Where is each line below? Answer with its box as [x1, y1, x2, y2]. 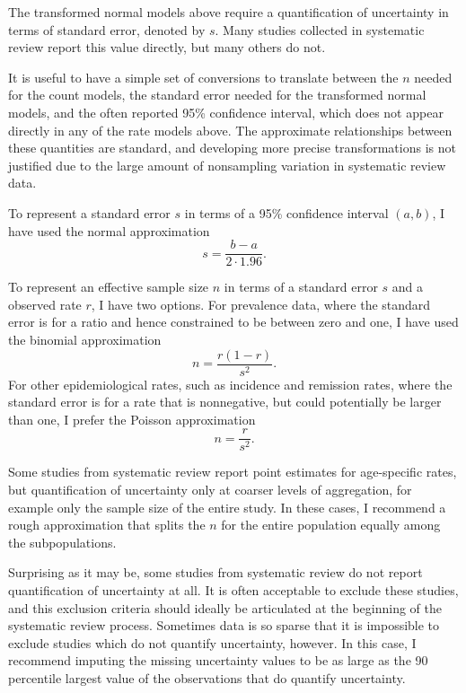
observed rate [8, 294, 82, 313]
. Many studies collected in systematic [215, 20, 425, 39]
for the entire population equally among [221, 515, 441, 534]
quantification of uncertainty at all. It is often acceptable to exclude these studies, [8, 581, 459, 600]
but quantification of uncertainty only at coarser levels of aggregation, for [8, 480, 412, 499]
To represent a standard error [8, 203, 171, 222]
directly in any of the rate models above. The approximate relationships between [8, 120, 453, 139]
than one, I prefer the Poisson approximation [8, 409, 256, 428]
